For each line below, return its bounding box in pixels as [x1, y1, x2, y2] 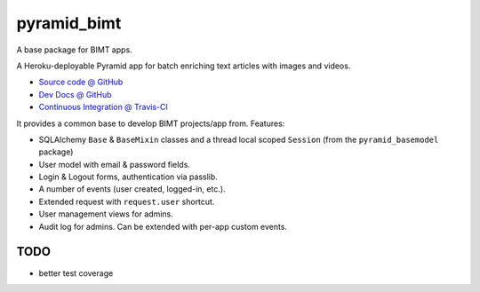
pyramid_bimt [16, 13, 122, 33]
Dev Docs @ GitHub [38, 89, 112, 99]
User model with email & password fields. [38, 159, 191, 170]
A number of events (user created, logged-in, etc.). [38, 184, 226, 194]
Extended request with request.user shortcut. [38, 196, 215, 207]
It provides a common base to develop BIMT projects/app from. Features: [16, 118, 285, 129]
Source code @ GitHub [38, 76, 124, 88]
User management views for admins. [38, 209, 173, 219]
